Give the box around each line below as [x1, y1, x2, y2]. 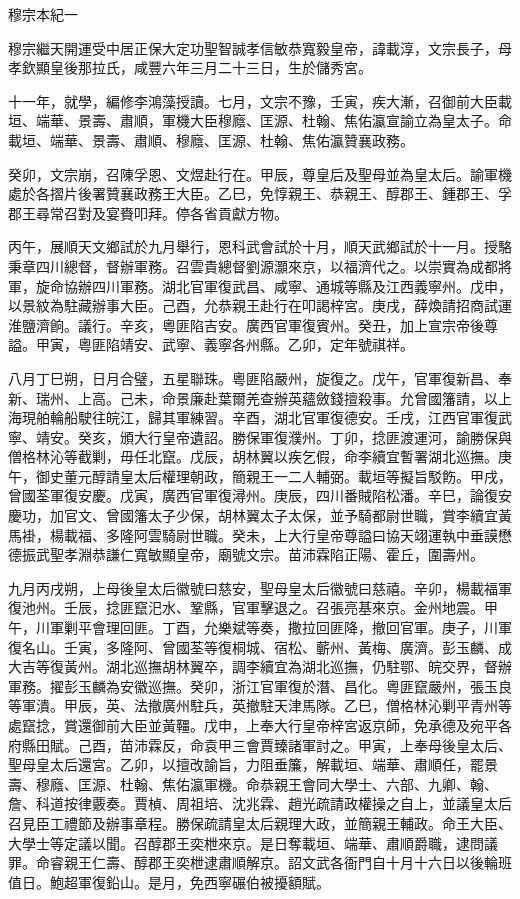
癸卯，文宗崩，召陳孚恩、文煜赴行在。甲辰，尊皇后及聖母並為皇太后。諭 [8, 163, 484, 184]
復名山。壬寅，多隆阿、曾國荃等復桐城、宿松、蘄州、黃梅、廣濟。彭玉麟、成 [8, 636, 512, 657]
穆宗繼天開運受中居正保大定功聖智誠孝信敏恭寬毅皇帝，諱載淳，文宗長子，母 [8, 37, 512, 58]
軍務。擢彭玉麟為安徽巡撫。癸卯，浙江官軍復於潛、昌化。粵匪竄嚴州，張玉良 [8, 675, 512, 696]
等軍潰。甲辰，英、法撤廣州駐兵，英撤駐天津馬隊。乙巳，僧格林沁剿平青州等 [8, 695, 512, 716]
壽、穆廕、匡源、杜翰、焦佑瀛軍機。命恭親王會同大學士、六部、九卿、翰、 [8, 773, 498, 794]
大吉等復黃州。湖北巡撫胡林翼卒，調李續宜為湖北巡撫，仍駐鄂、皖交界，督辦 [8, 656, 512, 677]
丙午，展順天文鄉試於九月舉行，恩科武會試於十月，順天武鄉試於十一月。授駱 [8, 236, 512, 257]
